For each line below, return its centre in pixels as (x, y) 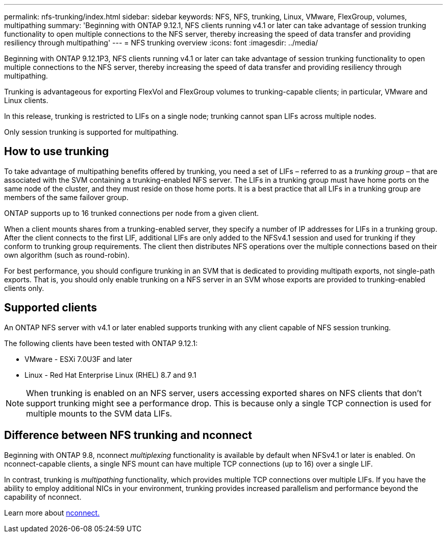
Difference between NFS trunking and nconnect (128, 435)
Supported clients (51, 308)
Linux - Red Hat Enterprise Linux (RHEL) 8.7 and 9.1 (110, 375)
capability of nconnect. (43, 497)
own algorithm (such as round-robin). (67, 255)
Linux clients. (26, 100)
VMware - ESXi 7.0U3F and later (78, 359)
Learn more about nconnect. (52, 512)
